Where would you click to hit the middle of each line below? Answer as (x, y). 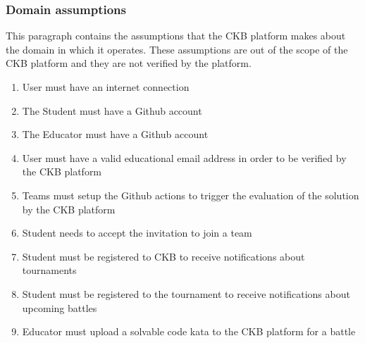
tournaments (49, 270)
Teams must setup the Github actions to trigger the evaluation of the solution (191, 195)
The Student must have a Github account (112, 110)
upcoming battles (60, 307)
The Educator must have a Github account (115, 134)
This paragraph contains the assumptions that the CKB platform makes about (176, 36)
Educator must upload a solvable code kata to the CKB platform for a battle (189, 331)
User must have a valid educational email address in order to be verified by (184, 157)
